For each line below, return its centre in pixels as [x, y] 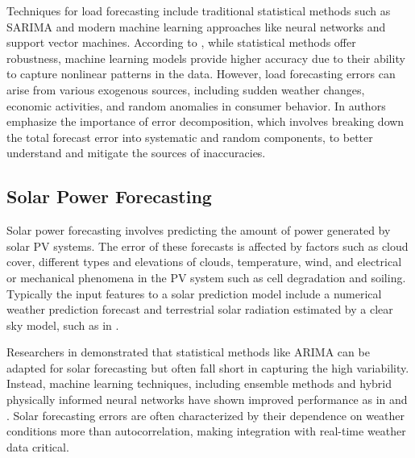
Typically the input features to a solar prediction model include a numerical [194, 293]
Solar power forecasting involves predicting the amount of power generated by [199, 230]
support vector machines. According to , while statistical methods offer [181, 42]
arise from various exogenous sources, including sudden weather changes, [186, 89]
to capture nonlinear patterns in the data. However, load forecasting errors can [201, 74]
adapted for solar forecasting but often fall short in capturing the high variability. [208, 367]
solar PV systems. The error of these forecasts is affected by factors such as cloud [207, 246]
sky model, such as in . [63, 325]
